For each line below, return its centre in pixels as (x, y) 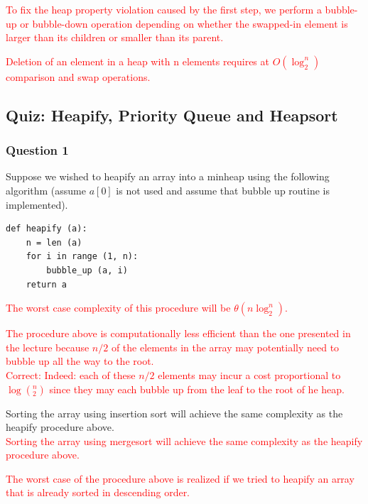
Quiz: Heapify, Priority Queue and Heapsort (172, 115)
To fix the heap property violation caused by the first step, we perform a (164, 9)
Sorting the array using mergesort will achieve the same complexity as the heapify (184, 440)
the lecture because (48, 347)
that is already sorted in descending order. (98, 492)
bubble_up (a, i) (87, 270)
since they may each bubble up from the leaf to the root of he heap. (197, 389)
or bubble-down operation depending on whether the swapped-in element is (184, 23)
